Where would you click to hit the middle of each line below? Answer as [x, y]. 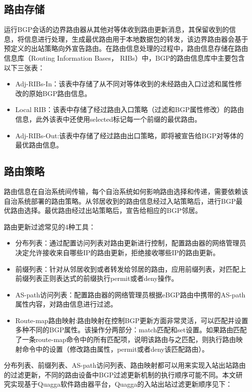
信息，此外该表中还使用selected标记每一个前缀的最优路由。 [108, 119]
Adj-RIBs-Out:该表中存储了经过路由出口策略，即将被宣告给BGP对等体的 [129, 135]
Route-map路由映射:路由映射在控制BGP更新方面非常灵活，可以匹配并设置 [132, 320]
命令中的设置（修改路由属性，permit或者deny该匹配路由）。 [115, 349]
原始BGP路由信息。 [60, 93]
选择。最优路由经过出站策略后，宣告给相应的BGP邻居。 [113, 210]
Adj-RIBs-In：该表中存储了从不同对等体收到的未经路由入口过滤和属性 [125, 84]
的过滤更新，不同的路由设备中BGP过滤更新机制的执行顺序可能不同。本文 [120, 374]
